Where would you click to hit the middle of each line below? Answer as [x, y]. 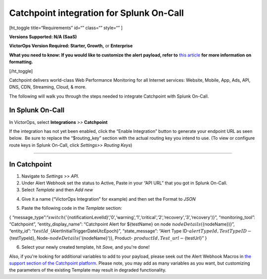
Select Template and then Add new [57, 190]
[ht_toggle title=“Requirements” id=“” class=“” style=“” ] [66, 28]
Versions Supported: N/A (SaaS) [43, 37]
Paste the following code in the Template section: [72, 208]
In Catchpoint [30, 164]
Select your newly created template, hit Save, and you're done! [86, 247]
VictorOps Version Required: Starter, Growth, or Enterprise [71, 46]
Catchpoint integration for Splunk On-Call [96, 13]
